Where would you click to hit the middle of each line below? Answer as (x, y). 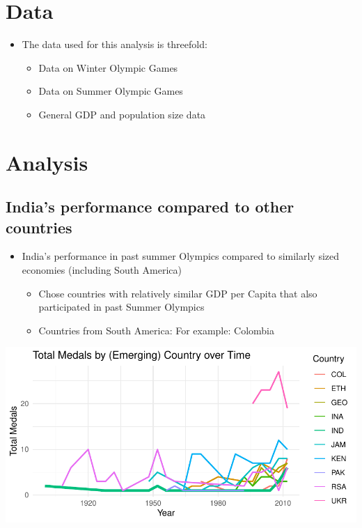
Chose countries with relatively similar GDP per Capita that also (178, 293)
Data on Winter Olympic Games (108, 67)
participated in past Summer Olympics (121, 307)
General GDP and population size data (122, 114)
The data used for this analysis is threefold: (115, 44)
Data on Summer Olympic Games (111, 91)
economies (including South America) (102, 270)
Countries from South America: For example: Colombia (156, 330)
